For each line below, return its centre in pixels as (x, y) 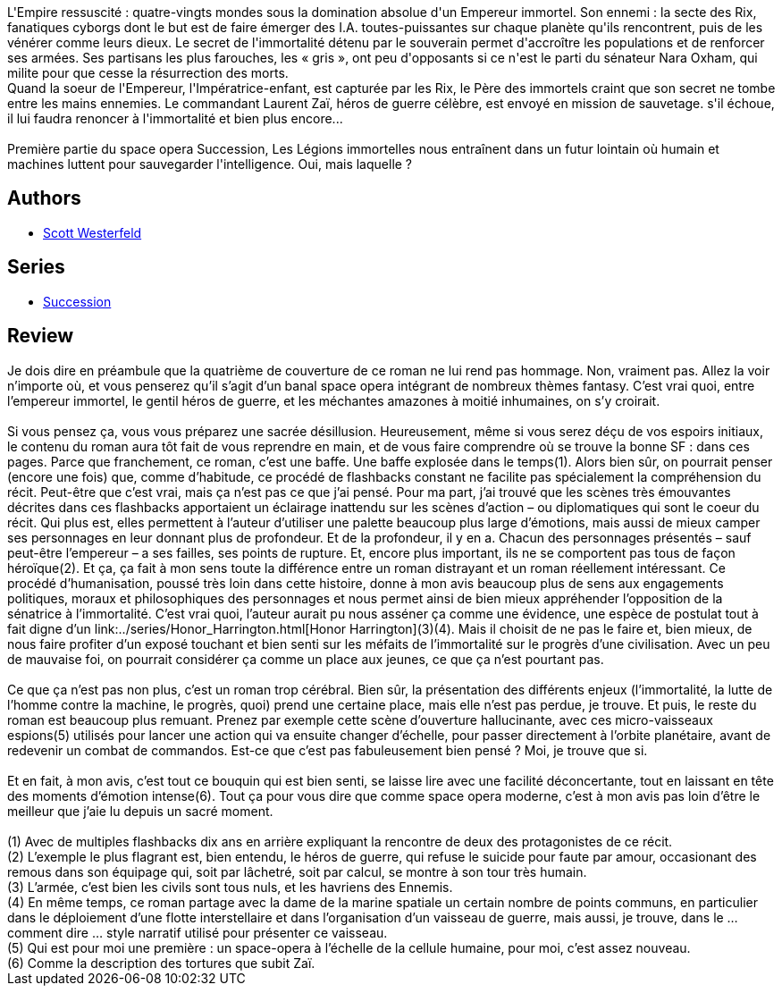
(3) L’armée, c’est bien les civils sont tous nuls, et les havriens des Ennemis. (230, 887)
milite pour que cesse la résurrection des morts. (148, 73)
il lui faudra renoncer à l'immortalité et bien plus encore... (175, 118)
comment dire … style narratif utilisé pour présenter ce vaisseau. (198, 932)
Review (41, 336)
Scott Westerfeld (92, 232)
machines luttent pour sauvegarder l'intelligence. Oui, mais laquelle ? (210, 164)
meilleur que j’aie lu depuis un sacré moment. (140, 811)
